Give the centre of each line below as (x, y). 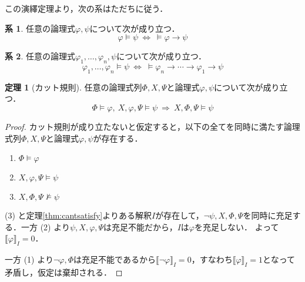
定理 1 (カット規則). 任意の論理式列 (73, 87)
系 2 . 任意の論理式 (40, 56)
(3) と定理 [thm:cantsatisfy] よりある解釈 (78, 215)
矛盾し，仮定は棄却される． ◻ (64, 272)
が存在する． (118, 138)
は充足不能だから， (140, 226)
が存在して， (180, 215)
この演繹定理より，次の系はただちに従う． (86, 8)
